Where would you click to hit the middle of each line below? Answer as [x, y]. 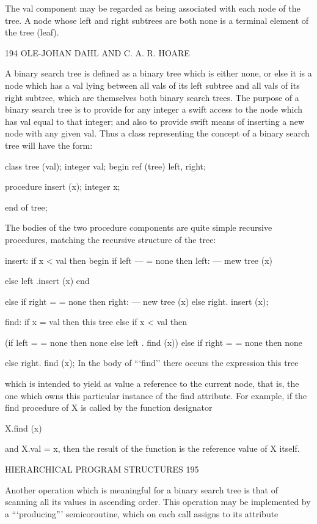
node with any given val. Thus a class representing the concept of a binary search [157, 133]
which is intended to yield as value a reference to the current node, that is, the [152, 384]
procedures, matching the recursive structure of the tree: [111, 239]
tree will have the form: [49, 145]
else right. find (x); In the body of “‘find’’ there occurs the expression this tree [152, 363]
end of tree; [26, 207]
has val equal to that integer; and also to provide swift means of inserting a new [155, 121]
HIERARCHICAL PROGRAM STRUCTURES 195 [102, 469]
